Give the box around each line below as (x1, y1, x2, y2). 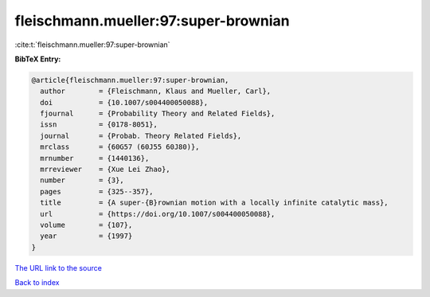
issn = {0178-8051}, (40, 120, 158, 129)
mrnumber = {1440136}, (40, 154, 150, 162)
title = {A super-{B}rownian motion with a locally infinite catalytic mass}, (40, 198, 389, 207)
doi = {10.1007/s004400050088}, (40, 98, 209, 107)
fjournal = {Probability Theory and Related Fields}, (40, 109, 276, 119)
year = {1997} (40, 232, 133, 240)
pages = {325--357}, (40, 187, 154, 196)
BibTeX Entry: (14, 54, 61, 64)
